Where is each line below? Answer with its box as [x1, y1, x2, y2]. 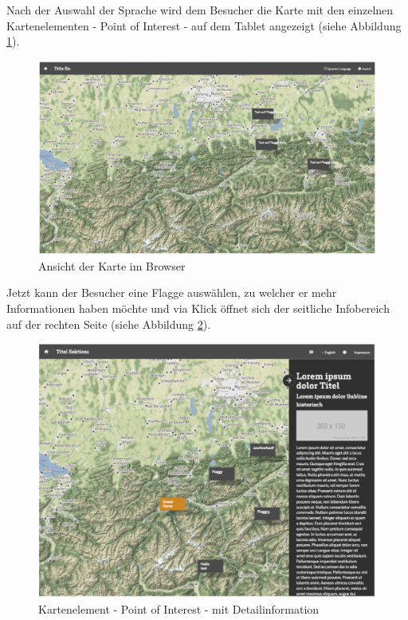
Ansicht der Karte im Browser [38, 257, 186, 274]
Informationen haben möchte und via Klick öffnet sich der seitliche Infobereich [6, 300, 390, 317]
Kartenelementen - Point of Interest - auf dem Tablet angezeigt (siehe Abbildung [6, 17, 402, 34]
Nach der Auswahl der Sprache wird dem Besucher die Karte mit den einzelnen [6, 2, 394, 18]
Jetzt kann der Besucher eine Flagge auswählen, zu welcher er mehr [6, 284, 337, 301]
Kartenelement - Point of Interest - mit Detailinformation [38, 601, 320, 618]
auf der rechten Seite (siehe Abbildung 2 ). [6, 315, 211, 332]
